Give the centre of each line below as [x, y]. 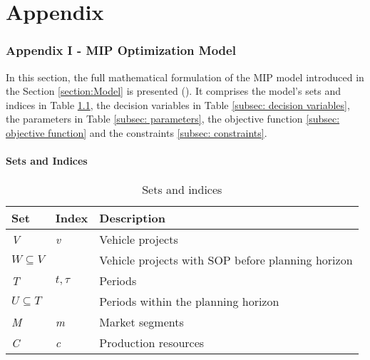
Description [132, 218]
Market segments [142, 322]
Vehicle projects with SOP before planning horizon [226, 260]
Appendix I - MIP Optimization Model [121, 50]
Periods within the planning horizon [189, 302]
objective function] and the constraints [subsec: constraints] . [137, 132]
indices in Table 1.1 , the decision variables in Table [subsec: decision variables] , [178, 104]
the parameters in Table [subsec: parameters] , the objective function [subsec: [173, 119]
